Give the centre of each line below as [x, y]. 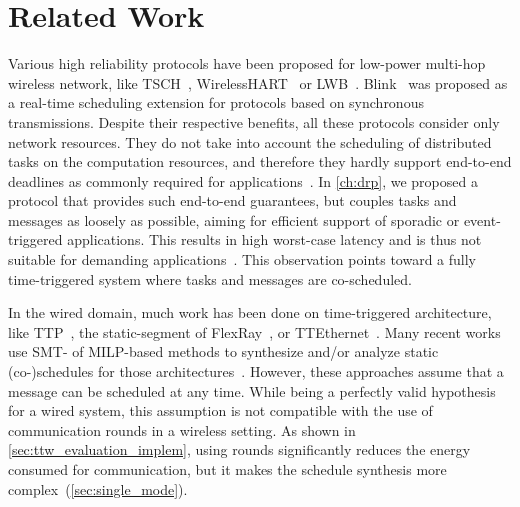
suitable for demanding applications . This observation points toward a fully [242, 259]
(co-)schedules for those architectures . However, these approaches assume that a [256, 371]
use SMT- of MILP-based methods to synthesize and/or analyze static [223, 351]
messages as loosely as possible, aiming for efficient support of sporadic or [234, 219]
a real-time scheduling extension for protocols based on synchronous [216, 102]
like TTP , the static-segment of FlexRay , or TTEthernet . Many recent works [254, 331]
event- [482, 219]
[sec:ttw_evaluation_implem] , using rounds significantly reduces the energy [239, 449]
